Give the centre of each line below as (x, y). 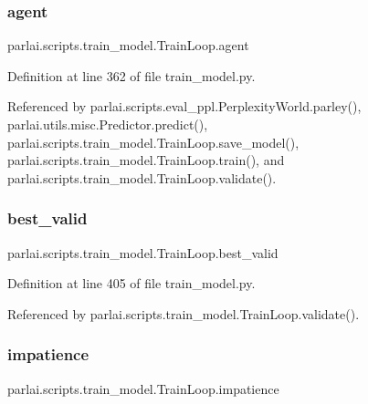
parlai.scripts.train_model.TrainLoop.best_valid (143, 252)
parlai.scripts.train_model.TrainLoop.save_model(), (153, 142)
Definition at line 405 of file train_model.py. (131, 283)
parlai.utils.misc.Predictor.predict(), (108, 124)
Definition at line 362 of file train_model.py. (131, 75)
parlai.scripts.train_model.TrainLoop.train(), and (146, 160)
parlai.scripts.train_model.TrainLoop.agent (128, 45)
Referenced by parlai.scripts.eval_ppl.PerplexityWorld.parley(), (184, 106)
